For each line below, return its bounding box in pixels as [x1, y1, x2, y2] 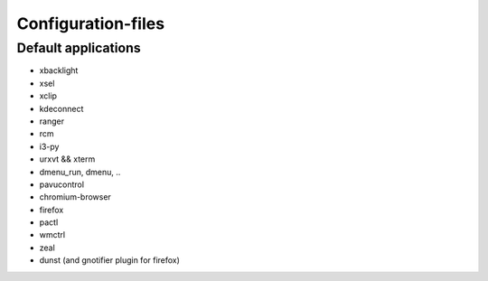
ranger [39, 116, 65, 126]
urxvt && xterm [39, 154, 96, 164]
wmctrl [39, 229, 66, 240]
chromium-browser [39, 192, 112, 202]
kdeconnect [39, 103, 84, 114]
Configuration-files [16, 14, 165, 33]
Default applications [16, 40, 142, 56]
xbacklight [39, 65, 79, 76]
